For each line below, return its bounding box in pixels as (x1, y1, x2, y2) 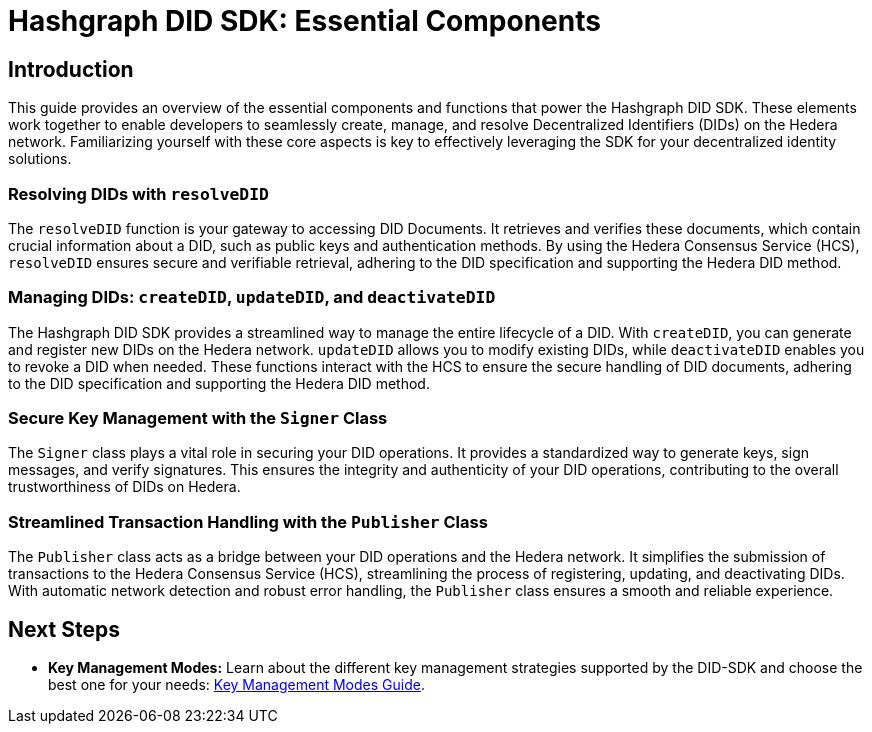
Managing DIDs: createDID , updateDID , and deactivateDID (8, 287, 496, 308)
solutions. (8, 150, 72, 168)
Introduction (8, 56, 134, 82)
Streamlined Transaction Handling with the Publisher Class (8, 511, 488, 532)
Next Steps (8, 616, 120, 642)
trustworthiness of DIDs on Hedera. (8, 478, 241, 496)
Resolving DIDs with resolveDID (8, 183, 269, 204)
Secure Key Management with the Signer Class (8, 408, 388, 429)
